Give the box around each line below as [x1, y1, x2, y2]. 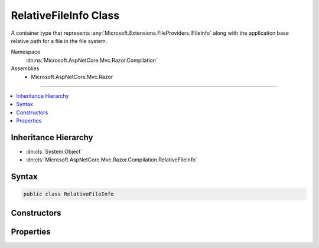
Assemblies [11, 65, 40, 72]
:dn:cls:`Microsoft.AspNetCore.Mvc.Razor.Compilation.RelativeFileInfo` [25, 156, 198, 163]
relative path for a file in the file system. [11, 37, 108, 44]
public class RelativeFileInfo [23, 191, 115, 197]
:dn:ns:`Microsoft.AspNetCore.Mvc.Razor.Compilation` [25, 57, 158, 64]
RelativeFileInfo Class [11, 9, 120, 22]
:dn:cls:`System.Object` [25, 148, 83, 155]
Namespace [11, 48, 41, 55]
